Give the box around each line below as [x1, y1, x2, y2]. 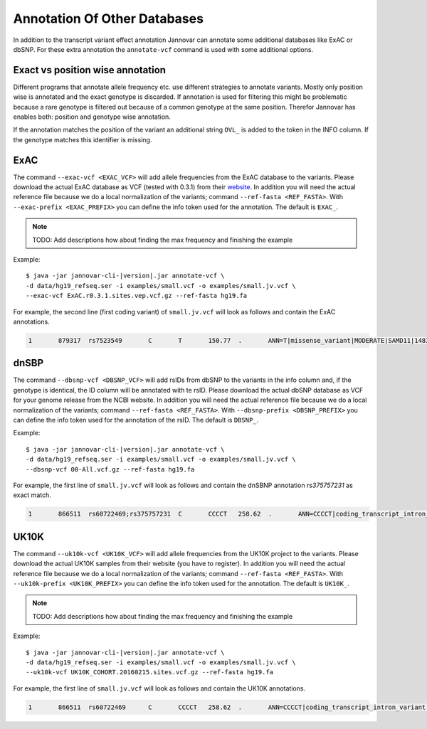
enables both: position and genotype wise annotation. [13, 112, 171, 121]
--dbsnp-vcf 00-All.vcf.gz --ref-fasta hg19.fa [26, 465, 195, 473]
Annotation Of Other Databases [13, 11, 204, 26]
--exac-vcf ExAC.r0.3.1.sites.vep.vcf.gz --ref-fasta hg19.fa [26, 292, 248, 300]
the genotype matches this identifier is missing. [13, 135, 152, 144]
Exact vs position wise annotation [13, 64, 167, 76]
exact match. [13, 491, 51, 499]
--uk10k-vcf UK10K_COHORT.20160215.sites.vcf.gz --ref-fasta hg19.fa [26, 669, 274, 676]
